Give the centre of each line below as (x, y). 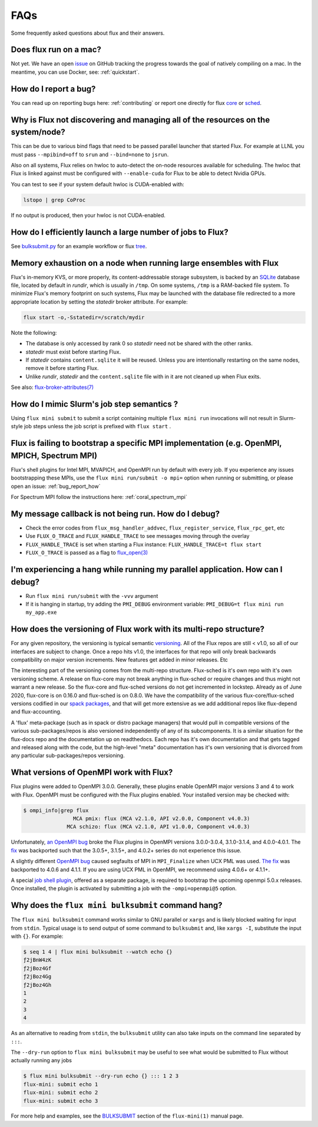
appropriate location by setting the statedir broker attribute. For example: (99, 302)
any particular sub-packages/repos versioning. (68, 756)
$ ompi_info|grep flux (56, 810)
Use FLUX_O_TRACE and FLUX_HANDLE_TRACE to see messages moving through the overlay (138, 536)
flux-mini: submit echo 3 (61, 1101)
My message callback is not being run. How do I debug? (115, 513)
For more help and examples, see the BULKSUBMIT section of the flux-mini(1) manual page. (127, 1116)
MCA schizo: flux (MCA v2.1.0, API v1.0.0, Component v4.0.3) (158, 827)
